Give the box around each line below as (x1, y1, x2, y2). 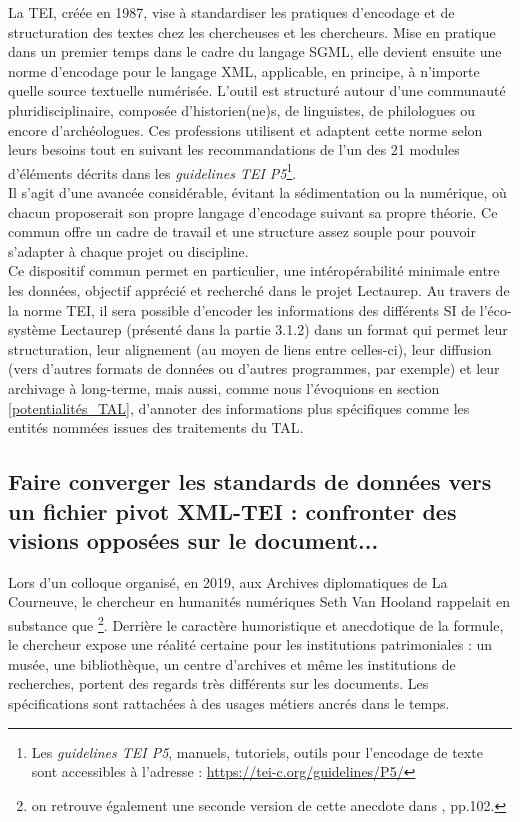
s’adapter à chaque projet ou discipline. (8, 240, 249, 261)
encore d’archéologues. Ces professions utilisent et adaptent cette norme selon (8, 119, 483, 140)
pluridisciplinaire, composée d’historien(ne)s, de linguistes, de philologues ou (8, 99, 475, 120)
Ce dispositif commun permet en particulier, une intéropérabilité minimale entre (8, 260, 500, 281)
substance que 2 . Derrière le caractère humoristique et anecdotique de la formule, (8, 611, 504, 635)
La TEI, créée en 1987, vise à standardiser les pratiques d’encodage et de (8, 2, 455, 22)
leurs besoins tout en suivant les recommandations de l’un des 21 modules (8, 139, 460, 160)
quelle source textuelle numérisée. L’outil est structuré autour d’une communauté (8, 80, 506, 101)
